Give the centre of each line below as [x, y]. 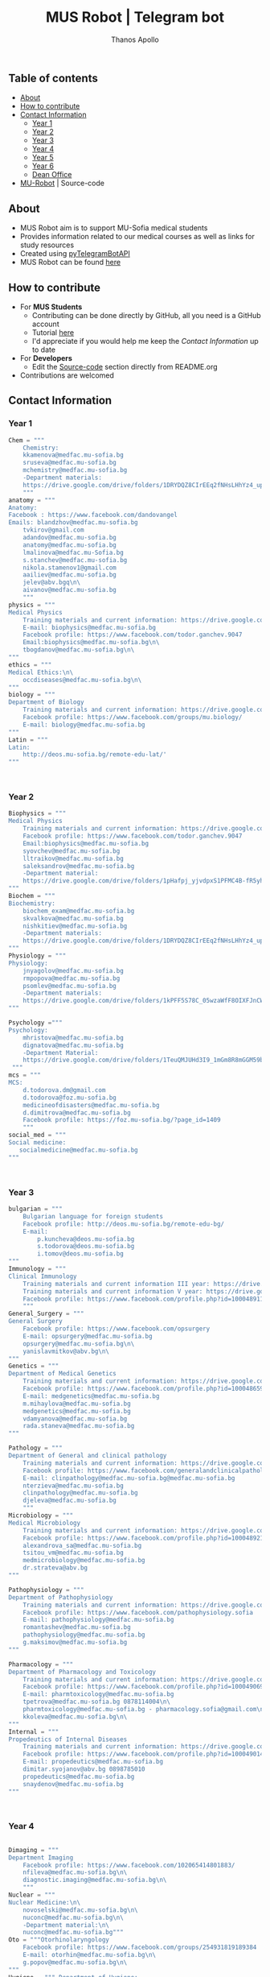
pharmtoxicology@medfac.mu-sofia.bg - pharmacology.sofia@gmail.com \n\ [145, 1710]
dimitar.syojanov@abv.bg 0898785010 [84, 1769]
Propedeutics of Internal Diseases [68, 1739]
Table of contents [53, 78]
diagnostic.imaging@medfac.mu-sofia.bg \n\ [95, 1880]
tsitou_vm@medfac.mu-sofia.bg [74, 1553]
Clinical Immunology [43, 1276]
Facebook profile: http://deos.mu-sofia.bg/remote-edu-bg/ [124, 1224]
